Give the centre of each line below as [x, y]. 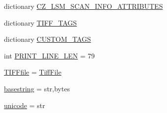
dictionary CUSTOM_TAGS [48, 39]
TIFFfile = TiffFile [33, 72]
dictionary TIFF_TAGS [41, 22]
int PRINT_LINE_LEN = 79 [49, 55]
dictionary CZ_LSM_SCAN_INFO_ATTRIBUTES [83, 6]
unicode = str [25, 105]
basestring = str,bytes [37, 88]
